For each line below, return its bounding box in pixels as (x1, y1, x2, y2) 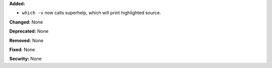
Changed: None (9, 19, 43, 25)
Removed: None (9, 37, 44, 43)
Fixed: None (9, 46, 35, 52)
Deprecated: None (9, 28, 49, 34)
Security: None (9, 55, 42, 62)
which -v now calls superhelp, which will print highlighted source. (22, 10, 161, 16)
